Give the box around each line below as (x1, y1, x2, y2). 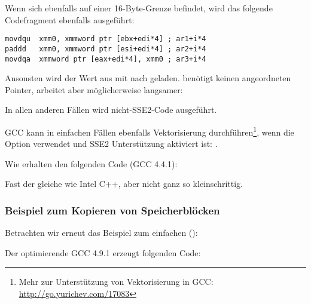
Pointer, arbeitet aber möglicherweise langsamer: (5, 83, 183, 96)
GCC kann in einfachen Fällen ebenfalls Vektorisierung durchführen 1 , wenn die (5, 124, 294, 138)
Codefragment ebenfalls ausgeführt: (5, 13, 135, 26)
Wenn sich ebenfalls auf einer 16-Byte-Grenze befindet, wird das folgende (5, 2, 273, 14)
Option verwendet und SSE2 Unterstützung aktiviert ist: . (5, 137, 218, 150)
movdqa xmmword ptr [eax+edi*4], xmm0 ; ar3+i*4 (5, 54, 206, 63)
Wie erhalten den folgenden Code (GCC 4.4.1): (5, 157, 178, 170)
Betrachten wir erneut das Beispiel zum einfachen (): (5, 226, 198, 239)
